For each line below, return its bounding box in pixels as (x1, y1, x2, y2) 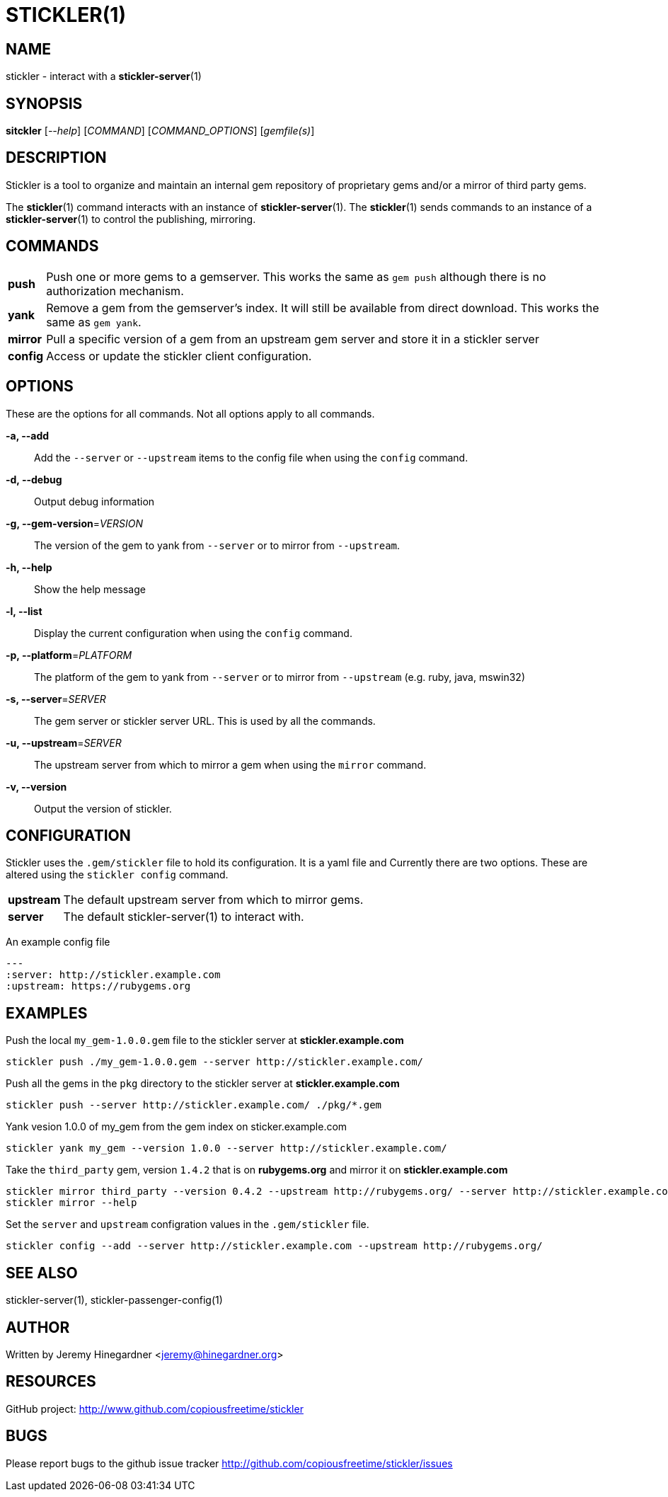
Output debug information (34, 495, 155, 507)
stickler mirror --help (6, 1197, 137, 1209)
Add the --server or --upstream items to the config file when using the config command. (34, 451, 468, 464)
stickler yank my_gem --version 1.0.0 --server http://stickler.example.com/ (6, 1142, 447, 1154)
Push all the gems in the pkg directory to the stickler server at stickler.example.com (6, 1077, 400, 1090)
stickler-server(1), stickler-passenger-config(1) (6, 1294, 223, 1307)
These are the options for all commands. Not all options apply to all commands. (6, 407, 375, 420)
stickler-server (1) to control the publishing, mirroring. (6, 212, 256, 225)
